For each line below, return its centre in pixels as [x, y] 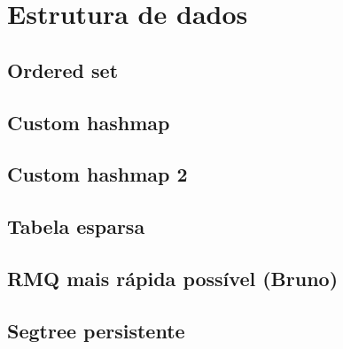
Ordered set [63, 70]
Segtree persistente [96, 330]
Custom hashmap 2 [97, 174]
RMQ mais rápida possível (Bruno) [173, 278]
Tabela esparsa [76, 226]
